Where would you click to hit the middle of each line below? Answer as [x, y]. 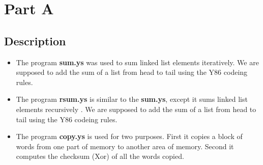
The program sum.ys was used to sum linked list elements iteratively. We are [137, 62]
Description [35, 40]
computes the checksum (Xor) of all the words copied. [100, 156]
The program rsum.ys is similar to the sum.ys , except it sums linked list [132, 99]
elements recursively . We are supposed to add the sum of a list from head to [136, 109]
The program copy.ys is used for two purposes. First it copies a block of [129, 136]
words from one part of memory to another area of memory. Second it [125, 146]
